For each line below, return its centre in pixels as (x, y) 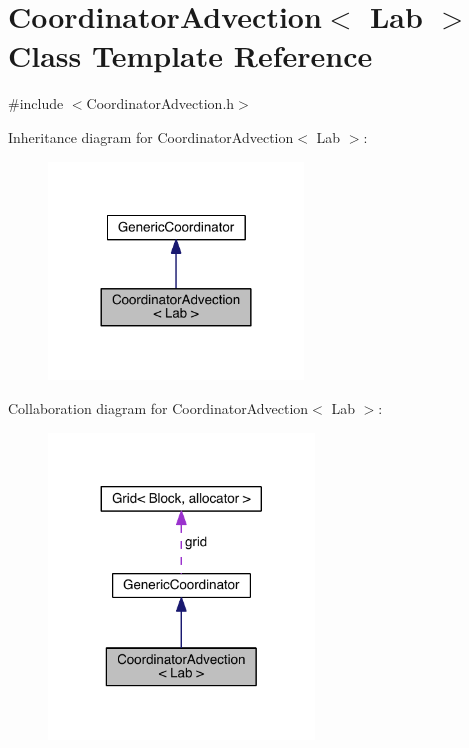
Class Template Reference (190, 55)
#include (36, 103)
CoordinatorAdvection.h (160, 103)
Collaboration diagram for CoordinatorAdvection (158, 407)
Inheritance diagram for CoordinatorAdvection (151, 136)
